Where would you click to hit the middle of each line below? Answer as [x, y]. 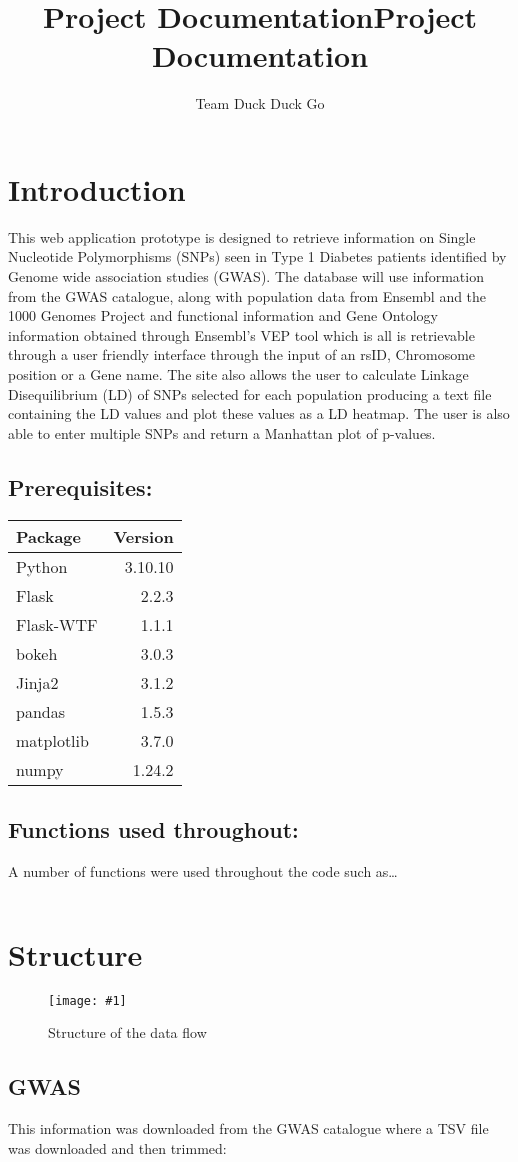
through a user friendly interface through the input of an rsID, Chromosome [242, 354]
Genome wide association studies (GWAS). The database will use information [246, 276]
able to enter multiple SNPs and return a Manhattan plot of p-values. [222, 432]
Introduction [97, 188]
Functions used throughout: [153, 828]
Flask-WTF [57, 624]
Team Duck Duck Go [260, 103]
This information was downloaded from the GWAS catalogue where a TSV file [248, 1127]
